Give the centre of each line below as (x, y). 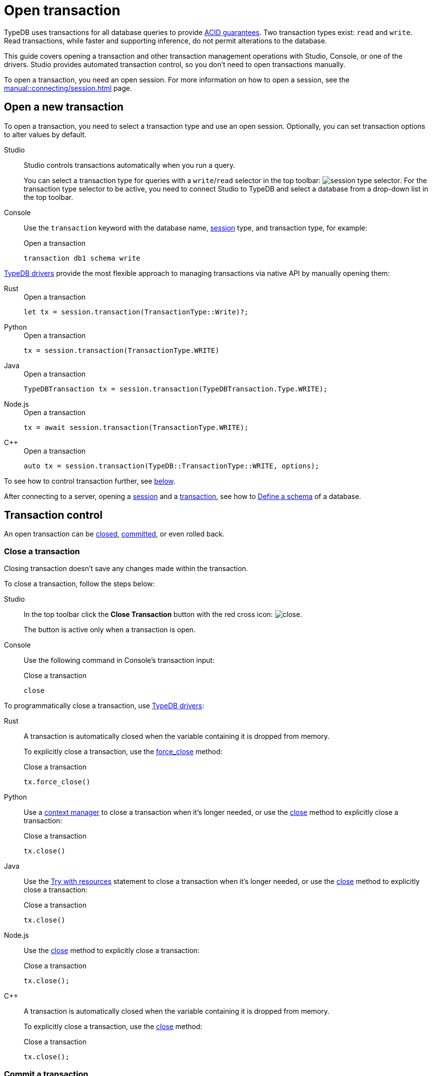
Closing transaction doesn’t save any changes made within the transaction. (126, 569)
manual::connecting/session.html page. (68, 88)
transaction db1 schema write (82, 258)
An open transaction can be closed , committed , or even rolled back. (114, 534)
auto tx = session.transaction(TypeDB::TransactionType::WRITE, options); (172, 466)
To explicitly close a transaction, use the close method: (113, 1027)
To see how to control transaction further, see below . (90, 481)
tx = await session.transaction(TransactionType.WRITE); (136, 427)
